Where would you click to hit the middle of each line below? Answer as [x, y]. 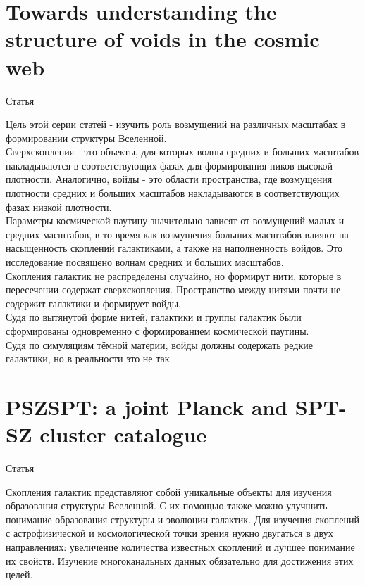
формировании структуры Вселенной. [86, 138]
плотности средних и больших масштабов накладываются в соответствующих [173, 193]
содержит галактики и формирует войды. [93, 303]
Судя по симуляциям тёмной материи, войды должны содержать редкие [159, 344]
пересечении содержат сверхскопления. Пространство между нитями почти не [173, 289]
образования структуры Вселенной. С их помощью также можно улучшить [167, 505]
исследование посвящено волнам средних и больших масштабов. [145, 262]
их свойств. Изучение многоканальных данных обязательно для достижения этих [180, 560]
